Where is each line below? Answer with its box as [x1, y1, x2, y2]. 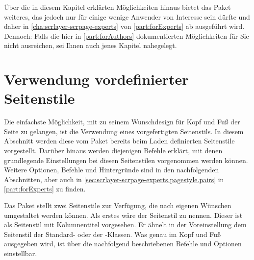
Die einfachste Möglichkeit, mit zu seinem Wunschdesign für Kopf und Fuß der [4, 117, 240, 127]
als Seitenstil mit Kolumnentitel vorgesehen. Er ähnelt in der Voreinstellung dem [4, 219, 247, 230]
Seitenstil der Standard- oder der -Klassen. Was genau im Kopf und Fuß [4, 229, 221, 239]
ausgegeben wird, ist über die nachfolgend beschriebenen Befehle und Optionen [4, 238, 242, 249]
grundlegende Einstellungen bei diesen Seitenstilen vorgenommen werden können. [4, 155, 248, 165]
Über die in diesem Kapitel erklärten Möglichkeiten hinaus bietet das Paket [4, 2, 231, 12]
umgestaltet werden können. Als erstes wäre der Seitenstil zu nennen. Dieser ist [4, 210, 243, 220]
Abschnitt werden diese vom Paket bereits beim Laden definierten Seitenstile [4, 136, 235, 146]
